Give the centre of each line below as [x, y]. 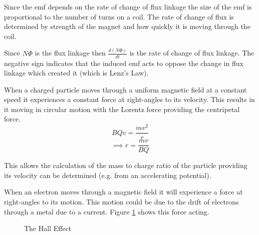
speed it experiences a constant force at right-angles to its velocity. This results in [129, 99]
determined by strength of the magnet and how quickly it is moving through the [127, 26]
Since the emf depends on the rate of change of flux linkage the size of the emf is [128, 6]
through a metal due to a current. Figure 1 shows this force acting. [107, 211]
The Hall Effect [48, 228]
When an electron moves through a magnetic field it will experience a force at [123, 192]
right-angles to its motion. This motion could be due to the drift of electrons [121, 202]
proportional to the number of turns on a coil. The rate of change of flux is [119, 16]
